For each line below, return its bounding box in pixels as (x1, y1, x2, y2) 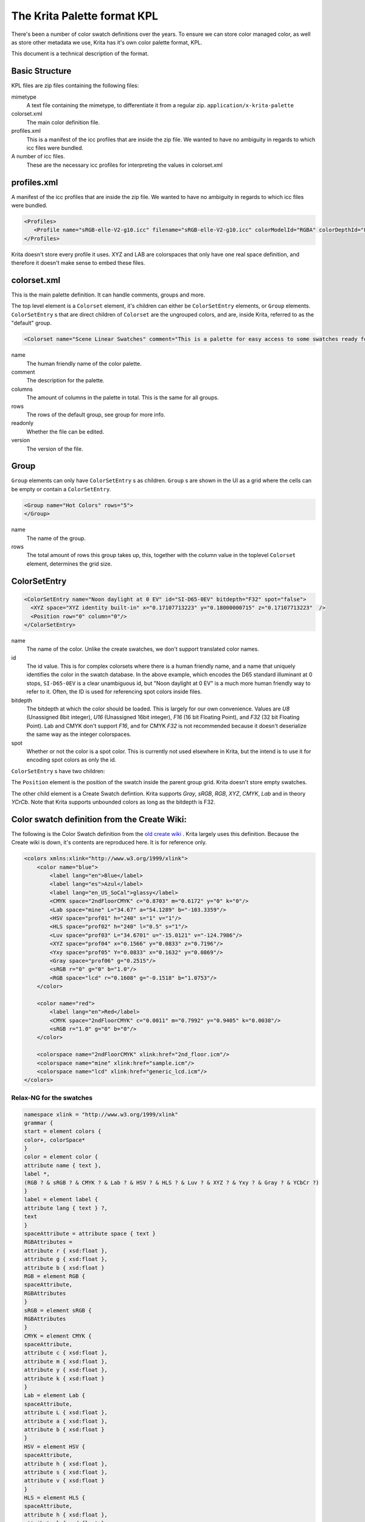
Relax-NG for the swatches (11, 1093, 93, 1102)
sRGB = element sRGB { (24, 1306, 92, 1314)
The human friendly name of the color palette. (26, 360, 142, 367)
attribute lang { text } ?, (24, 1204, 108, 1212)
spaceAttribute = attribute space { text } (24, 1230, 156, 1237)
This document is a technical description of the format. (11, 50, 149, 57)
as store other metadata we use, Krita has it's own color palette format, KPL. (11, 38, 203, 46)
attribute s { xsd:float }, (24, 1468, 108, 1476)
